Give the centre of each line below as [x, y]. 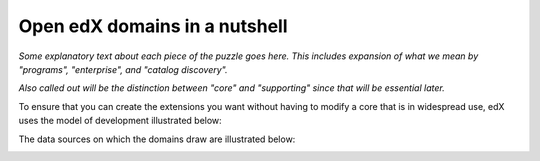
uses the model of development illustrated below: [120, 121]
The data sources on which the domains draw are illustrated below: [157, 139]
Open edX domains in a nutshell [153, 26]
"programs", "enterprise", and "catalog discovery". [123, 69]
